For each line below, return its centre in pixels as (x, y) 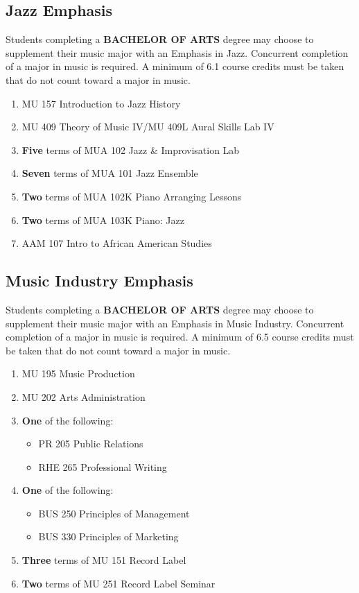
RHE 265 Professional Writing (103, 466)
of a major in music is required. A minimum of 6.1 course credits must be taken (175, 66)
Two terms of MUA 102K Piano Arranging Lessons (132, 196)
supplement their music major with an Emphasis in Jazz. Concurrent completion (177, 52)
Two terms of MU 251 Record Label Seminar (119, 583)
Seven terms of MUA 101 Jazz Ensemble (110, 173)
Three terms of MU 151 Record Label (104, 560)
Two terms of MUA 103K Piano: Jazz (103, 220)
